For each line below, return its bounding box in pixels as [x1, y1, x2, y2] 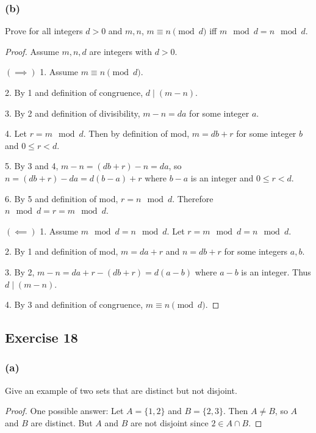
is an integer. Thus [241, 265, 311, 278]
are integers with [89, 45, 152, 57]
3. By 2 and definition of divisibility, [5, 106, 140, 119]
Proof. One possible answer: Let [5, 404, 124, 417]
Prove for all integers [5, 24, 83, 37]
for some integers [224, 245, 288, 258]
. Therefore [172, 192, 214, 205]
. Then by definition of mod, [83, 127, 190, 140]
